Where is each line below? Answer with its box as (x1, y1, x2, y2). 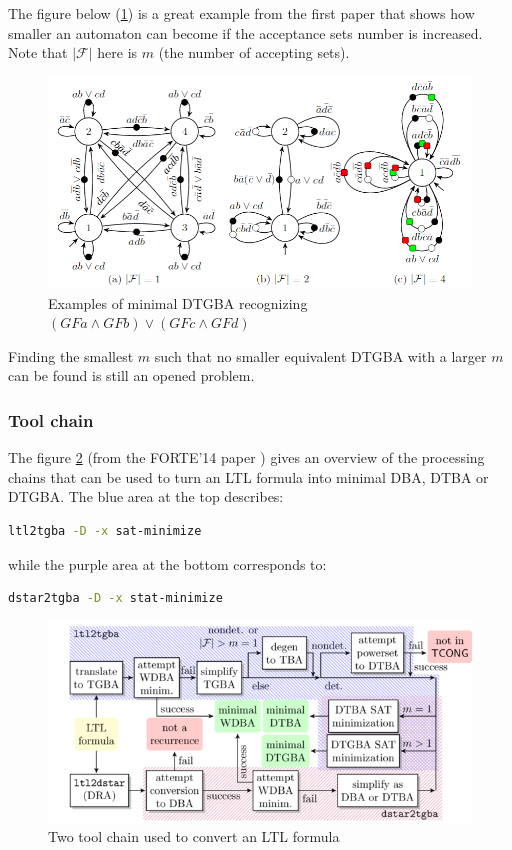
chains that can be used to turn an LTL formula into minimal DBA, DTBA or (8, 466, 489, 487)
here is (97, 42, 138, 63)
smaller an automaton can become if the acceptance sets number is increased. (8, 22, 483, 43)
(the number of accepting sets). (158, 42, 350, 63)
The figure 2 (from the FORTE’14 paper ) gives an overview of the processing (8, 447, 485, 468)
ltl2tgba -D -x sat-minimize (8, 524, 202, 538)
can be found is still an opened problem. (8, 365, 255, 386)
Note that (8, 42, 68, 63)
